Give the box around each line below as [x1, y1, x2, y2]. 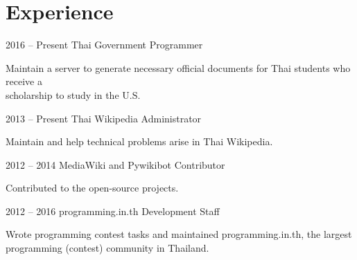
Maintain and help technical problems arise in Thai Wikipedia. [6, 134, 273, 149]
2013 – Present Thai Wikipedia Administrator [6, 111, 202, 125]
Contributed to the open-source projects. [6, 180, 179, 195]
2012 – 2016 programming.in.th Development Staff [6, 203, 220, 218]
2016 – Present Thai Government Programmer [6, 37, 203, 52]
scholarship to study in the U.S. [6, 87, 141, 102]
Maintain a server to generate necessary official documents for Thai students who [6, 60, 351, 75]
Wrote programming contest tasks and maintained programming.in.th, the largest [6, 227, 352, 241]
